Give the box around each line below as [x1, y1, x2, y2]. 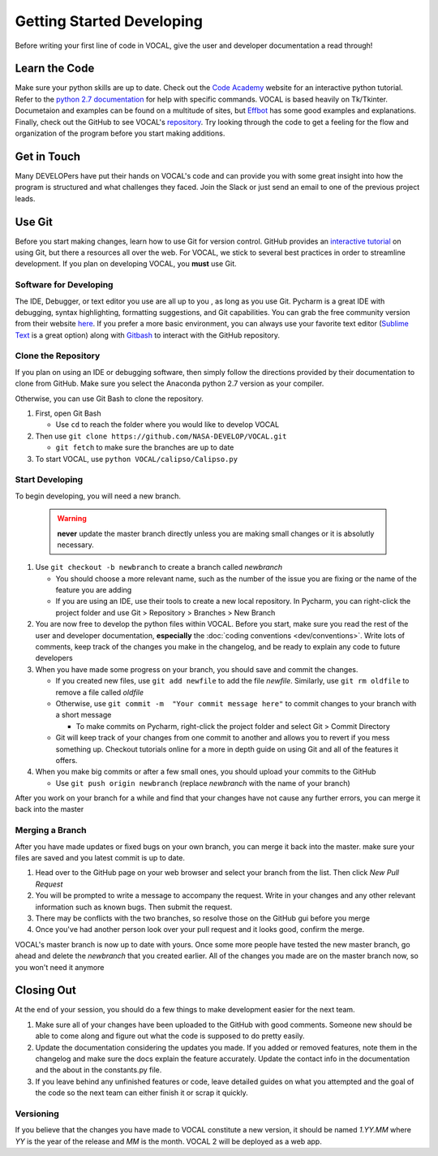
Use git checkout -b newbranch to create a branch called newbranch [35, 563, 283, 572]
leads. [15, 193, 36, 203]
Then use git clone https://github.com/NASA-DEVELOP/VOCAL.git [35, 431, 287, 441]
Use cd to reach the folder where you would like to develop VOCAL [55, 420, 280, 429]
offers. [55, 755, 78, 765]
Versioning [15, 1108, 60, 1119]
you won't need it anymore [15, 962, 105, 972]
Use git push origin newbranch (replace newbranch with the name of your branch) [55, 778, 350, 787]
